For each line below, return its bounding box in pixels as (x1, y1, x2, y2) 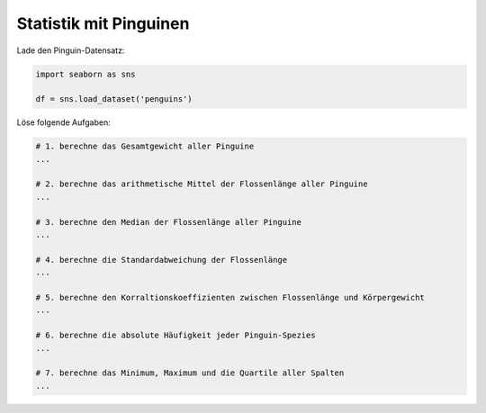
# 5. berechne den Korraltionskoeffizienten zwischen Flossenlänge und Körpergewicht (35, 292, 425, 302)
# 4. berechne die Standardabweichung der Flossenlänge (35, 255, 288, 265)
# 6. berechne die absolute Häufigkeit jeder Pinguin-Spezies (35, 330, 316, 341)
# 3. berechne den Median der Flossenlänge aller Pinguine (35, 217, 301, 227)
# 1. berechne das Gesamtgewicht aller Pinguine (35, 141, 255, 152)
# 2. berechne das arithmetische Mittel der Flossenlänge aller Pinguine (35, 179, 368, 189)
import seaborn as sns (35, 68, 136, 79)
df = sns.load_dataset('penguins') (35, 94, 193, 104)
